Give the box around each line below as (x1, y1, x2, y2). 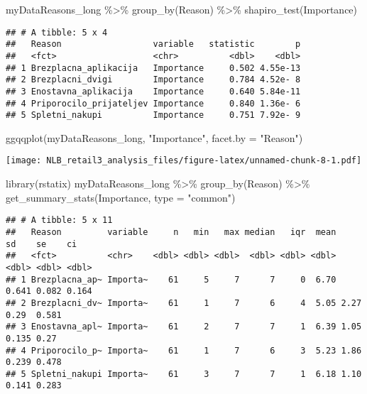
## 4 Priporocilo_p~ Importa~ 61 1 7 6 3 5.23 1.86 (6, 345, 362, 356)
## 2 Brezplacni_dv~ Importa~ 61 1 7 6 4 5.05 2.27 (6, 297, 362, 308)
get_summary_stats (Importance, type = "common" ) (6, 190, 236, 204)
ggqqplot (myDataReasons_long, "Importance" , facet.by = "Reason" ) (6, 130, 303, 145)
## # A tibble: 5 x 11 (6, 215, 113, 226)
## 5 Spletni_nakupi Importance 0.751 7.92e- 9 (6, 110, 301, 121)
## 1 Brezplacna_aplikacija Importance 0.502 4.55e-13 (6, 62, 301, 73)
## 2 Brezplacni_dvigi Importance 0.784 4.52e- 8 (6, 75, 301, 85)
